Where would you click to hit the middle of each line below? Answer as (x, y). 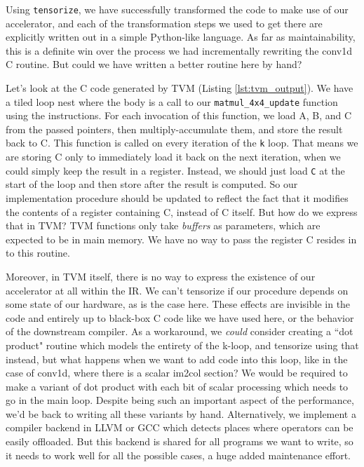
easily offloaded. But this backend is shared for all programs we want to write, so (180, 441)
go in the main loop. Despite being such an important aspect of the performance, (180, 400)
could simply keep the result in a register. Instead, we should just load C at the (175, 170)
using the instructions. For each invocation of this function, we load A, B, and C (179, 115)
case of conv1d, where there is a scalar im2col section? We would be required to (177, 373)
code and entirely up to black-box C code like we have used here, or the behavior (180, 317)
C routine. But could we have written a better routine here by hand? (154, 64)
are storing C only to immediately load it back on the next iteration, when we (173, 157)
